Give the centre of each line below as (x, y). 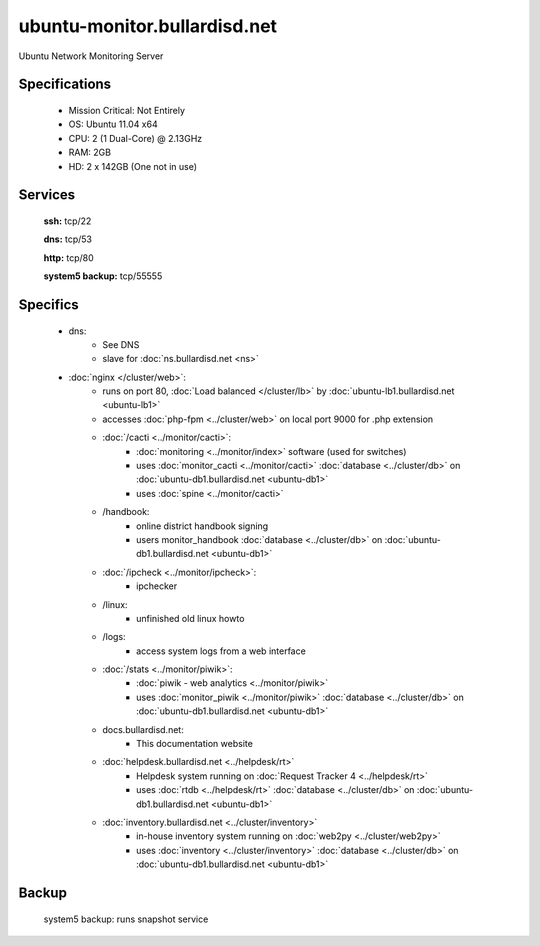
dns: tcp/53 (68, 239)
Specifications (65, 84)
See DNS (121, 344)
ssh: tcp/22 (67, 221)
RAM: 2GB (90, 152)
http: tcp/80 (68, 257)
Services (47, 195)
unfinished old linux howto (190, 618)
